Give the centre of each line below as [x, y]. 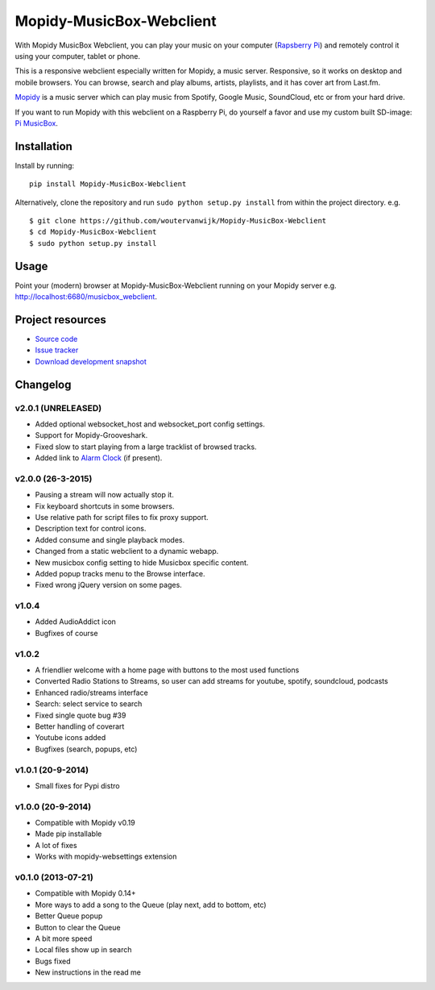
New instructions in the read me [88, 972]
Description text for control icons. [91, 529]
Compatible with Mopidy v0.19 [85, 823]
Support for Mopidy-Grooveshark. [91, 435]
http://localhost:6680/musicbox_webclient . [86, 297]
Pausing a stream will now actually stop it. [105, 495]
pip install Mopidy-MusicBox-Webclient [108, 184]
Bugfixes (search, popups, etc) [86, 749]
